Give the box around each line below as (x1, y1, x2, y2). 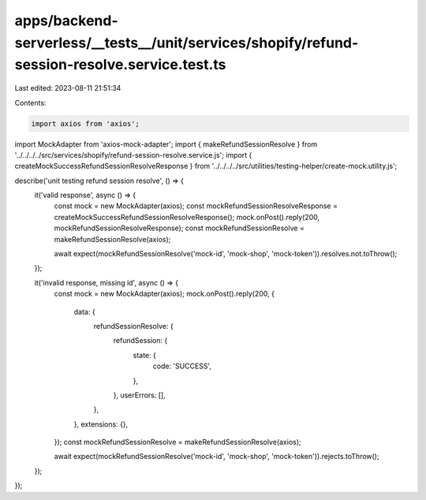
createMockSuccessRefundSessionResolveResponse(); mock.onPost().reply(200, (54, 212, 320, 222)
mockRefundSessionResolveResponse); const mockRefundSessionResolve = (54, 223, 305, 233)
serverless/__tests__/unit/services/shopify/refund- (14, 34, 359, 51)
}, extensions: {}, (73, 419, 129, 429)
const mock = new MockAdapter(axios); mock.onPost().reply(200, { (54, 289, 275, 299)
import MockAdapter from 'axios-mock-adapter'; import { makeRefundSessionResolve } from (14, 139, 318, 149)
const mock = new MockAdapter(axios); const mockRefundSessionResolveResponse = (54, 201, 338, 211)
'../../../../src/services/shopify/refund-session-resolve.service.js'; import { (14, 150, 252, 159)
